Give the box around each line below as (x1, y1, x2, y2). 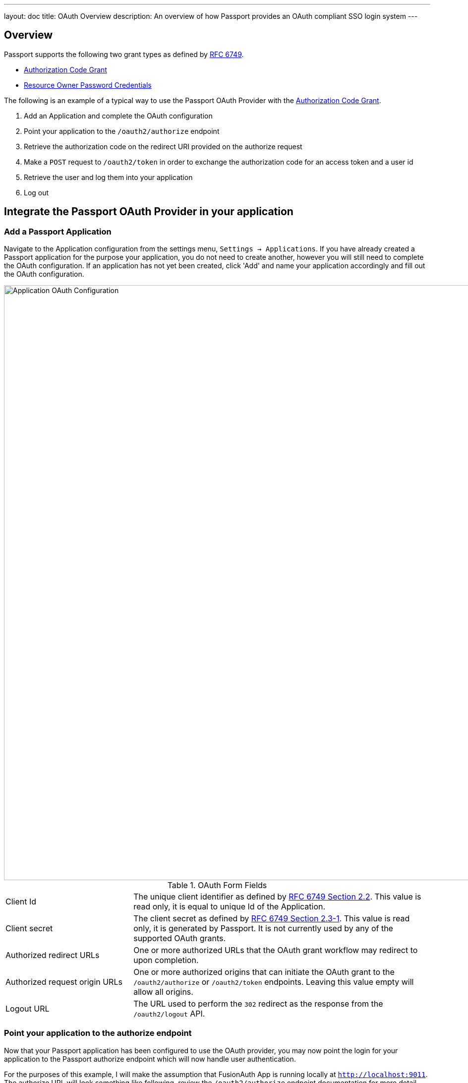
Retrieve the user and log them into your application (24, 173, 193, 181)
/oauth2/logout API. (133, 1009, 205, 1019)
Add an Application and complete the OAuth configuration (24, 111, 213, 120)
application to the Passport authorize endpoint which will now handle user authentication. (4, 1054, 296, 1063)
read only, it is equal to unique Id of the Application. (133, 902, 326, 912)
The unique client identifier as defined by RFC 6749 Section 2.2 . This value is (133, 892, 421, 902)
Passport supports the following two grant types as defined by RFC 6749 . (4, 50, 244, 59)
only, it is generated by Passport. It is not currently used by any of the (133, 923, 393, 934)
